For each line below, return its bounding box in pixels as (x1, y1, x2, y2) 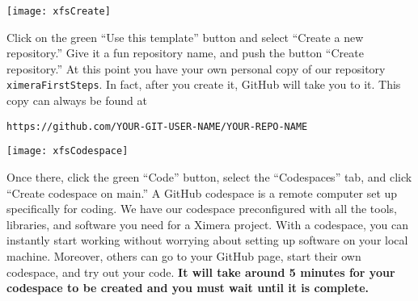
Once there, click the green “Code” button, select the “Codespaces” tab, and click (6, 169, 412, 185)
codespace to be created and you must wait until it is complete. (6, 279, 369, 296)
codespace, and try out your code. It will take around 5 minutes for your (6, 263, 395, 280)
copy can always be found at (6, 92, 147, 109)
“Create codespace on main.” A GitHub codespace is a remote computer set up (6, 184, 398, 201)
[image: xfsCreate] (6, 6, 111, 17)
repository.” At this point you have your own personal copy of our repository (6, 60, 386, 77)
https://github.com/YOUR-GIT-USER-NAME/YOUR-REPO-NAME (6, 120, 308, 132)
